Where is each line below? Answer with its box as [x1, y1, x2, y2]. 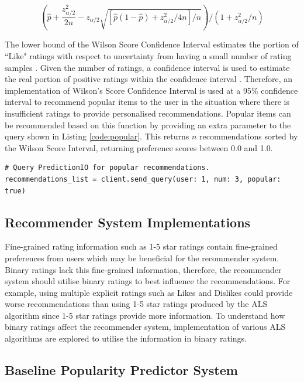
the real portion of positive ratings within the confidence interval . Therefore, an [5, 73, 292, 85]
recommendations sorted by [199, 130, 298, 142]
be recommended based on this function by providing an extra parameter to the [5, 118, 291, 131]
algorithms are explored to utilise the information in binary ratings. [5, 332, 247, 345]
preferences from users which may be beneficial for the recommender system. [5, 251, 279, 264]
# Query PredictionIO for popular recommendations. [5, 163, 210, 172]
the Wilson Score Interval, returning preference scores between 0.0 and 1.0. [5, 141, 273, 154]
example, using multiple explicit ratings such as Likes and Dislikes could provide [5, 286, 293, 298]
